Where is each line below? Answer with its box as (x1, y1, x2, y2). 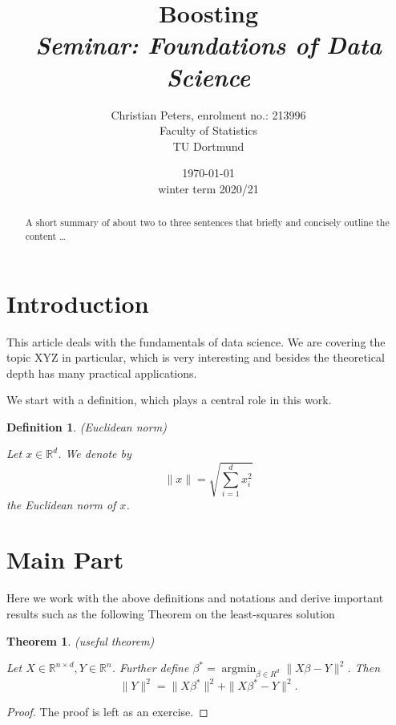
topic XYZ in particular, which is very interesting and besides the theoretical (6, 349, 385, 366)
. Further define (111, 659, 189, 676)
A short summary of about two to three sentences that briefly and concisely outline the (25, 216, 390, 229)
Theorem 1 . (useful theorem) (6, 632, 155, 649)
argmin (221, 663, 257, 675)
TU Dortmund (172, 137, 244, 154)
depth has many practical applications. (6, 364, 197, 381)
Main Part (6, 543, 124, 576)
